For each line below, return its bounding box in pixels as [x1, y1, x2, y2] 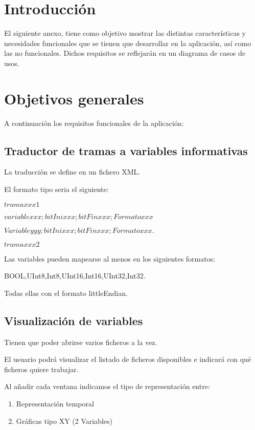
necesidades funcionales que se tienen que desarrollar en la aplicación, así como [4, 37, 251, 48]
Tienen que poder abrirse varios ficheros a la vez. [4, 336, 157, 347]
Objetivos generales [4, 88, 144, 109]
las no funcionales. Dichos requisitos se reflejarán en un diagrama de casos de [4, 48, 245, 58]
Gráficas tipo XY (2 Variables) [16, 415, 112, 426]
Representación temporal [16, 398, 94, 408]
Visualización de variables [4, 312, 143, 328]
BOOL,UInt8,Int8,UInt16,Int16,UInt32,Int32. [4, 270, 146, 281]
